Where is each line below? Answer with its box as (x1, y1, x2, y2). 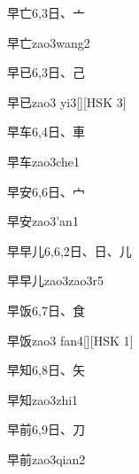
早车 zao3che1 (7, 152, 81, 170)
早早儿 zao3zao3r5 (7, 271, 104, 290)
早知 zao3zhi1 (7, 390, 79, 408)
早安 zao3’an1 (7, 212, 79, 230)
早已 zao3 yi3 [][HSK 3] (7, 92, 127, 111)
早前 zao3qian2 (7, 449, 86, 468)
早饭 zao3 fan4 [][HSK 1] (7, 330, 134, 349)
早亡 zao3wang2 (7, 33, 90, 51)
